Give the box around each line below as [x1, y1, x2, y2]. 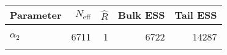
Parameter [10, 8, 62, 22]
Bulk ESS [117, 8, 165, 22]
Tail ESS [174, 8, 217, 22]
